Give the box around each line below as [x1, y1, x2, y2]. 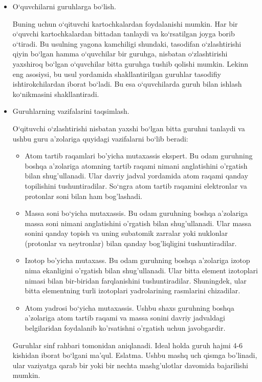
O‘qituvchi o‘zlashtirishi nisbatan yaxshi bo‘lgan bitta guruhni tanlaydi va [12, 123, 245, 133]
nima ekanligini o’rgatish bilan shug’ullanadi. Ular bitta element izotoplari [25, 265, 258, 276]
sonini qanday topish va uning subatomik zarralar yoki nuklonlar [25, 228, 228, 238]
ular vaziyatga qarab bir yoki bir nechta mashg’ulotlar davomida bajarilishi [12, 359, 248, 370]
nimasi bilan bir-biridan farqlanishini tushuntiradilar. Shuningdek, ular [25, 275, 247, 286]
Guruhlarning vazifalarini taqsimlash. [12, 106, 129, 116]
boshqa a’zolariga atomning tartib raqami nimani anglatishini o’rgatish [25, 160, 248, 171]
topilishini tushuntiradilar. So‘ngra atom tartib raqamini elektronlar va [25, 180, 247, 191]
